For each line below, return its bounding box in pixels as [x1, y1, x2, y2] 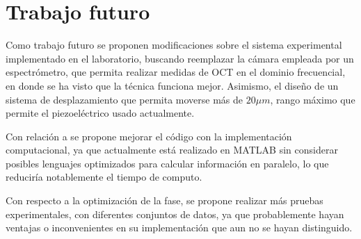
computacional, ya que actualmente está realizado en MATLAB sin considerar [6, 142, 338, 157]
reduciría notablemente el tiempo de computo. [6, 170, 202, 184]
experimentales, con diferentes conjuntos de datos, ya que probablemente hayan [6, 206, 344, 221]
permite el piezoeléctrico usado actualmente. [6, 106, 195, 120]
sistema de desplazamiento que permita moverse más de [6, 92, 243, 106]
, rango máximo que [270, 92, 355, 106]
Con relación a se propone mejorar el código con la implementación [6, 129, 292, 143]
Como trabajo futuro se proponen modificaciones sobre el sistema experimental [6, 38, 342, 52]
